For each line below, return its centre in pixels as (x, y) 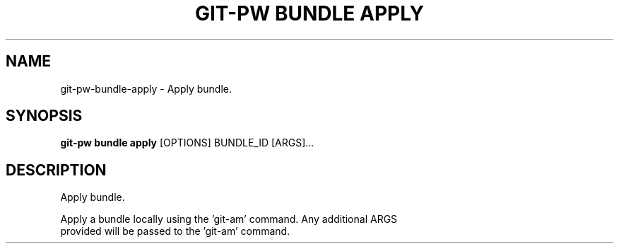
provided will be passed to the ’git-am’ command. (175, 231)
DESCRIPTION (56, 170)
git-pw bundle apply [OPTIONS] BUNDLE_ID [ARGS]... (187, 143)
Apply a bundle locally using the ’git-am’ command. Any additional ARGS (229, 219)
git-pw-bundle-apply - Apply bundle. (146, 88)
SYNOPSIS (44, 116)
